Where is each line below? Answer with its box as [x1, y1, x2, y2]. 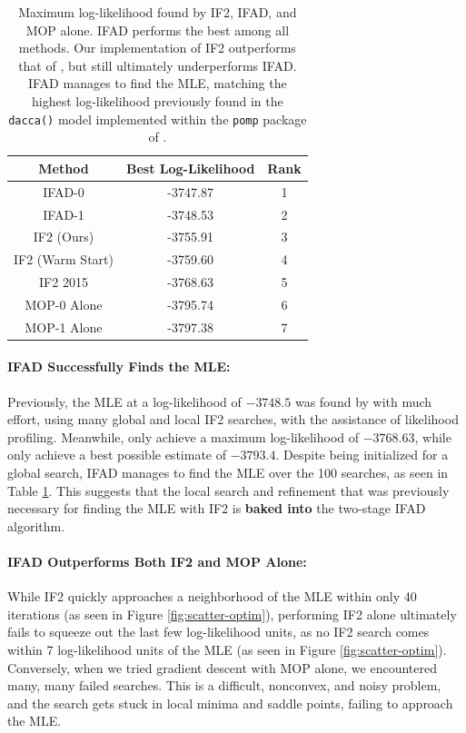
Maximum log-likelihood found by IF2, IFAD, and [18, 3, 297, 21]
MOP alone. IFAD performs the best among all [25, 20, 290, 39]
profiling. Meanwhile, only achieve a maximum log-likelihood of [7, 427, 360, 446]
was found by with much [294, 391, 432, 411]
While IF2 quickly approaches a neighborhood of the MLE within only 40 [7, 587, 417, 606]
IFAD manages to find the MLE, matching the [27, 74, 287, 93]
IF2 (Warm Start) [14, 250, 114, 269]
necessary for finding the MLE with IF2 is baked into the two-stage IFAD [7, 499, 426, 518]
